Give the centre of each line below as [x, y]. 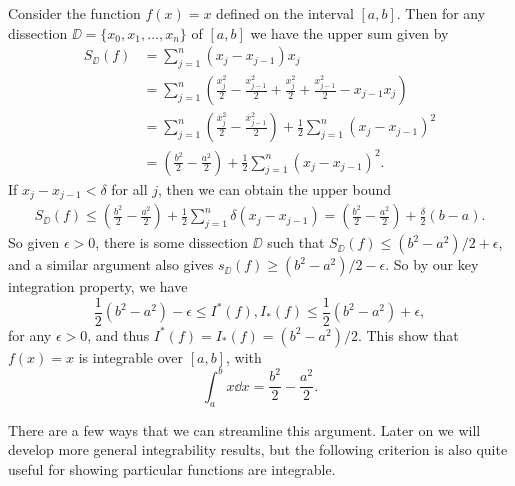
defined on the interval [285, 13]
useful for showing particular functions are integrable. [172, 468]
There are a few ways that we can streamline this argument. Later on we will [244, 429]
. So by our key [432, 264]
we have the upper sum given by [349, 32]
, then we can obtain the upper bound [274, 188]
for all [129, 188]
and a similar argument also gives [111, 264]
